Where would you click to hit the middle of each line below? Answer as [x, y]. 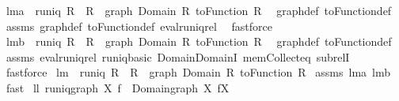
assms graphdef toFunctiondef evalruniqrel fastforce [139, 26]
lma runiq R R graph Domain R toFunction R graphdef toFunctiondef [199, 10]
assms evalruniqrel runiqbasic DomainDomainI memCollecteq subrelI [178, 56]
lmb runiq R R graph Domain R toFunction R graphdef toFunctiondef [199, 41]
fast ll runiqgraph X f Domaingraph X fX [118, 87]
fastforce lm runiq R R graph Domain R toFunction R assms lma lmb [198, 72]
